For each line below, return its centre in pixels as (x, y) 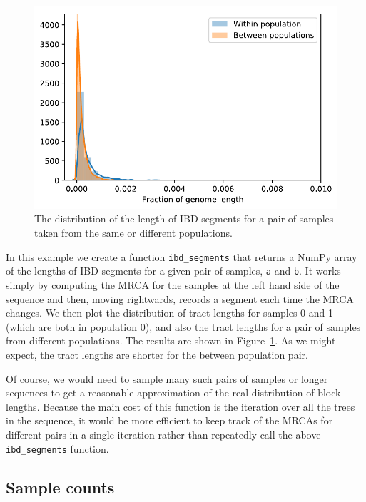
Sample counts (60, 487)
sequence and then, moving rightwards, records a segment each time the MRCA (180, 298)
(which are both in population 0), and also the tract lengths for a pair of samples (183, 326)
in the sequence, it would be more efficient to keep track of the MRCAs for (169, 420)
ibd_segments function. (57, 448)
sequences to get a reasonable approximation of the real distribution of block (173, 393)
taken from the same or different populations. (133, 233)
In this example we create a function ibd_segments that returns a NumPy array (182, 256)
